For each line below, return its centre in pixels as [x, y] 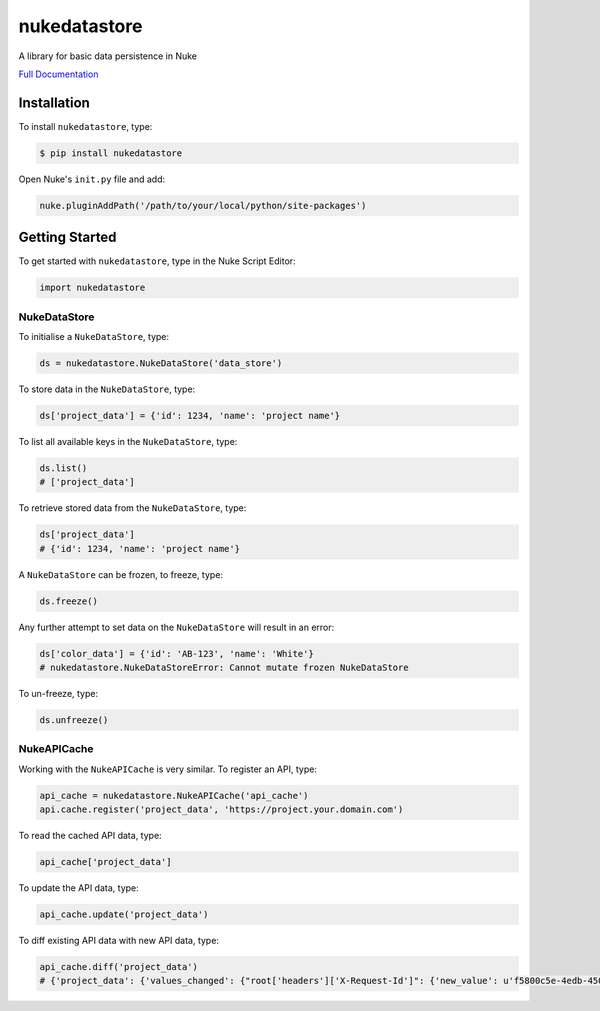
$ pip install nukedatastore [111, 153]
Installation [54, 102]
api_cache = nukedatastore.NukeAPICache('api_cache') [174, 795]
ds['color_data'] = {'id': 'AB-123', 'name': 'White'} [176, 653]
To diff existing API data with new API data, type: [119, 941]
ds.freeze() [69, 601]
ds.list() [63, 468]
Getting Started [67, 237]
